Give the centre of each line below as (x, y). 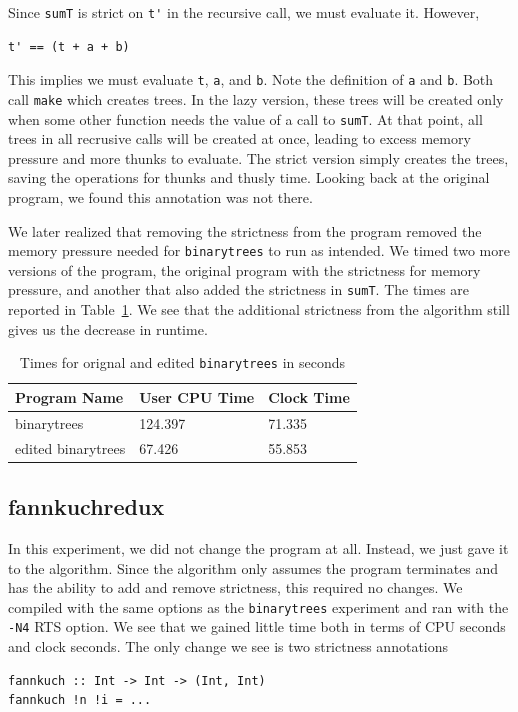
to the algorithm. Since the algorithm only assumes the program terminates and (253, 567)
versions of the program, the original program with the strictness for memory (244, 269)
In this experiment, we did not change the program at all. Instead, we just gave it (258, 547)
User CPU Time (197, 396)
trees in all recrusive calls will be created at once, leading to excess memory (239, 138)
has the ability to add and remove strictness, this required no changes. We (235, 587)
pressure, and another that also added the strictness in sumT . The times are (239, 289)
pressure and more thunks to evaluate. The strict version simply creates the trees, (258, 157)
